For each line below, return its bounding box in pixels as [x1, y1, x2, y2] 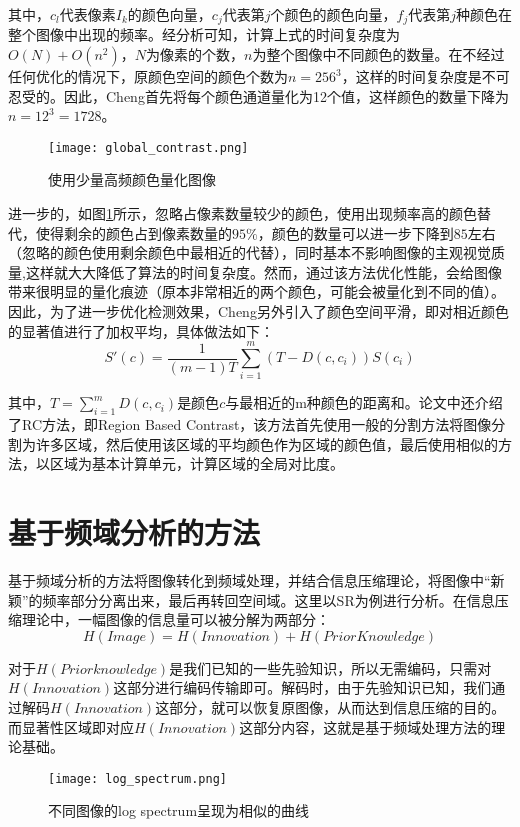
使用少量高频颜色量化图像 [48, 169, 216, 190]
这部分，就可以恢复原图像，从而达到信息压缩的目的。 [155, 697, 506, 718]
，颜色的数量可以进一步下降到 [257, 222, 454, 243]
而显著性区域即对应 [8, 716, 134, 737]
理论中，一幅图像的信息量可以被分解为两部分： [21, 609, 330, 630]
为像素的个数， [146, 44, 245, 65]
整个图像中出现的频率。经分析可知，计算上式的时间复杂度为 [8, 24, 400, 45]
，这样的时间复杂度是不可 [341, 66, 510, 87]
